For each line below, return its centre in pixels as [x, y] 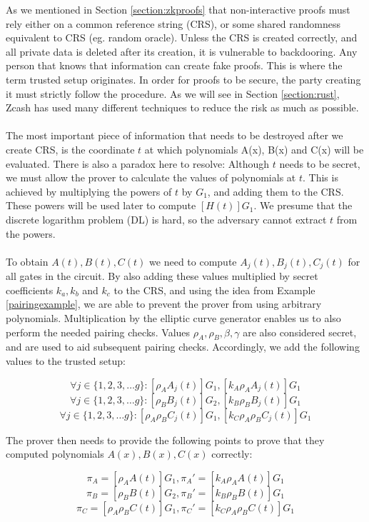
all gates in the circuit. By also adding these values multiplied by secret [162, 276]
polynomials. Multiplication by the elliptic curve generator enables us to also [173, 317]
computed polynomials [55, 454]
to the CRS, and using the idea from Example [214, 290]
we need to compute [193, 261]
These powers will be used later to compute [101, 205]
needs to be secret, [320, 163]
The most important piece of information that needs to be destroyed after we [175, 135]
